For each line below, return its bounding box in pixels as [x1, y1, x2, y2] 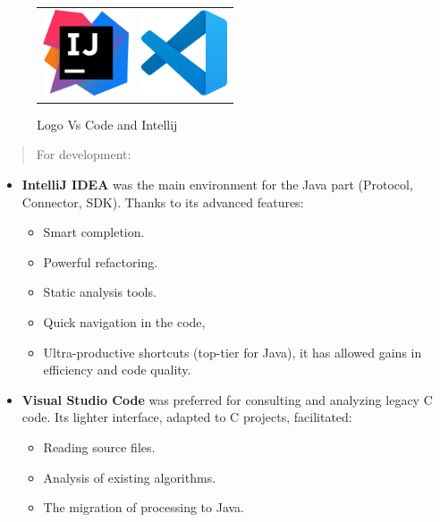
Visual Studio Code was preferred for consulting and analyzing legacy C [21, 390, 433, 408]
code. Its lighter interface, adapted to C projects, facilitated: [21, 408, 352, 426]
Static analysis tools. [43, 282, 157, 301]
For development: [36, 145, 131, 164]
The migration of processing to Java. [43, 498, 245, 517]
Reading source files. [43, 437, 156, 456]
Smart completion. [43, 223, 145, 241]
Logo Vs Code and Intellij [37, 114, 178, 133]
